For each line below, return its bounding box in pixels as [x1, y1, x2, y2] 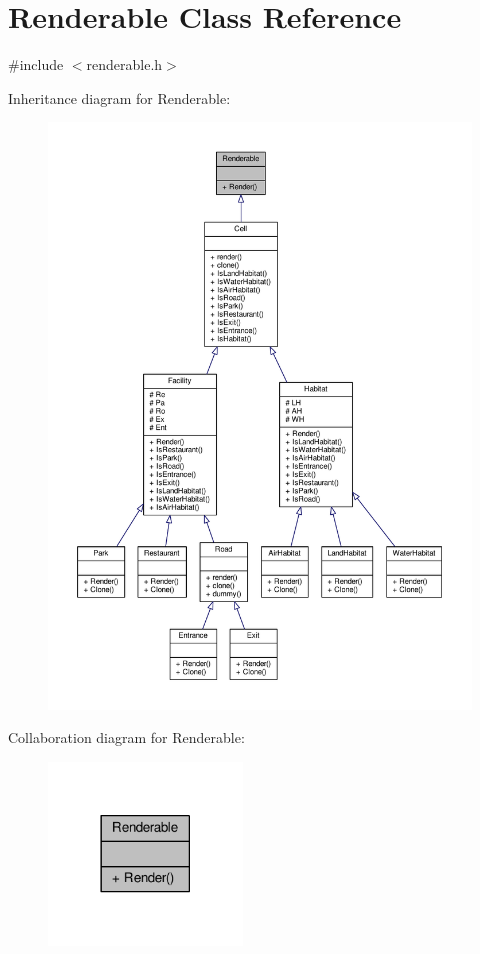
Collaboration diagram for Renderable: [8, 727, 245, 748]
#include [8, 54, 64, 75]
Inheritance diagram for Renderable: [8, 87, 231, 108]
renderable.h [86, 54, 163, 75]
